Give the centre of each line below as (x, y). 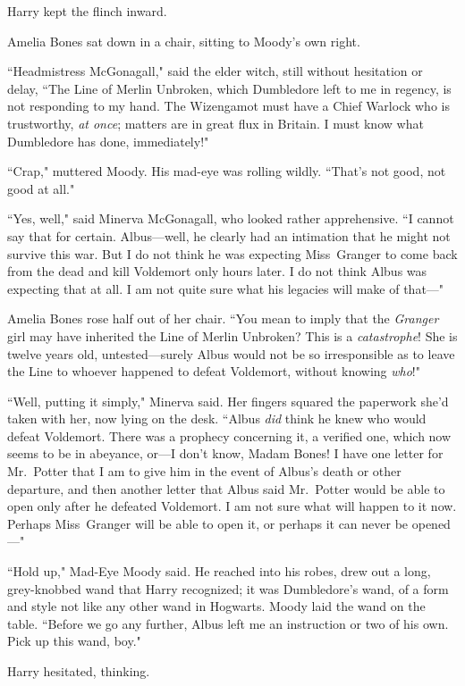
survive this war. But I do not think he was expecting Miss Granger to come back (232, 253)
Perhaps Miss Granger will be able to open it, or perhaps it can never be (208, 523)
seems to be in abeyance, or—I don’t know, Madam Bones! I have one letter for (225, 453)
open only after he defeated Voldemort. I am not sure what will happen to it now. (232, 506)
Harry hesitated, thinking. (79, 671)
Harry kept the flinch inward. (87, 11)
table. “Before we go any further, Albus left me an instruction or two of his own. (228, 623)
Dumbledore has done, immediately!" (108, 141)
